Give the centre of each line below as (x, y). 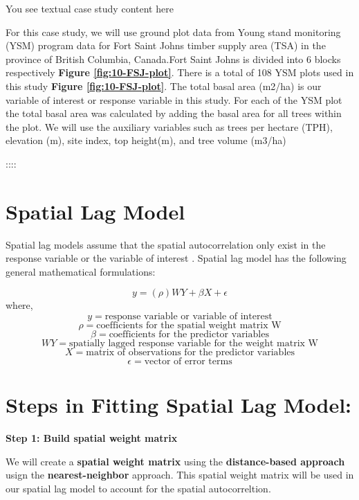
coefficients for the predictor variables (189, 335)
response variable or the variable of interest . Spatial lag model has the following (176, 258)
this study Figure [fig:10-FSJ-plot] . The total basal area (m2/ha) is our (164, 86)
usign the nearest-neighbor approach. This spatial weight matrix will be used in (180, 475)
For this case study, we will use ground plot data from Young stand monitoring (173, 32)
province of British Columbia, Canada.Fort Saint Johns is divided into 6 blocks (173, 59)
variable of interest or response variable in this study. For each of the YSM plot (174, 99)
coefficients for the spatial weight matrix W (189, 326)
